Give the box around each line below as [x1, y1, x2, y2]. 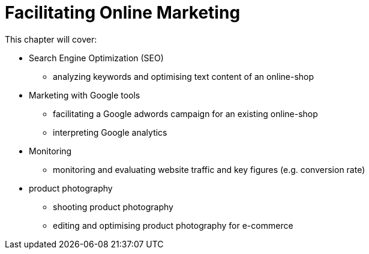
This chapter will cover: [5, 34, 97, 44]
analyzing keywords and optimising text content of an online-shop [53, 71, 314, 82]
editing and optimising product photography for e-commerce [53, 220, 293, 231]
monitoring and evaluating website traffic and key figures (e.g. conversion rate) [53, 164, 365, 175]
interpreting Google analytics [53, 127, 167, 138]
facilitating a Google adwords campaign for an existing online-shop [53, 108, 318, 119]
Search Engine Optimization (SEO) [29, 52, 164, 63]
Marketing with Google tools [29, 89, 140, 100]
